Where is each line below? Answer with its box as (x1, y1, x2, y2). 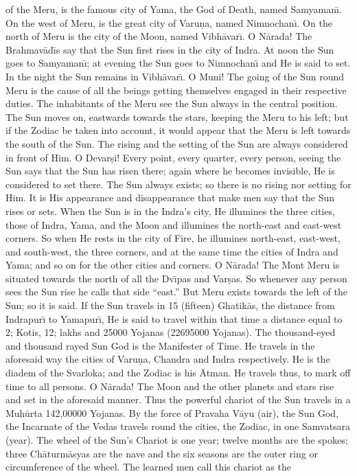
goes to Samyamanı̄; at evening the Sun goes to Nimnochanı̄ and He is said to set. (5, 56, 351, 70)
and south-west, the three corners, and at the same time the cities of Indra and (5, 244, 338, 258)
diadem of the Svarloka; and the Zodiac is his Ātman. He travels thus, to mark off (5, 365, 351, 380)
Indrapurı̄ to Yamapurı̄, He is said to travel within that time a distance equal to (5, 311, 343, 326)
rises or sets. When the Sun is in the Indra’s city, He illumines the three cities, (5, 203, 335, 218)
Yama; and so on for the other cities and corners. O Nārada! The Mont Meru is (5, 258, 340, 272)
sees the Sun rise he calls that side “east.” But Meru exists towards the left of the (5, 284, 347, 299)
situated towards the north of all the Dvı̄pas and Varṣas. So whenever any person (5, 271, 347, 285)
